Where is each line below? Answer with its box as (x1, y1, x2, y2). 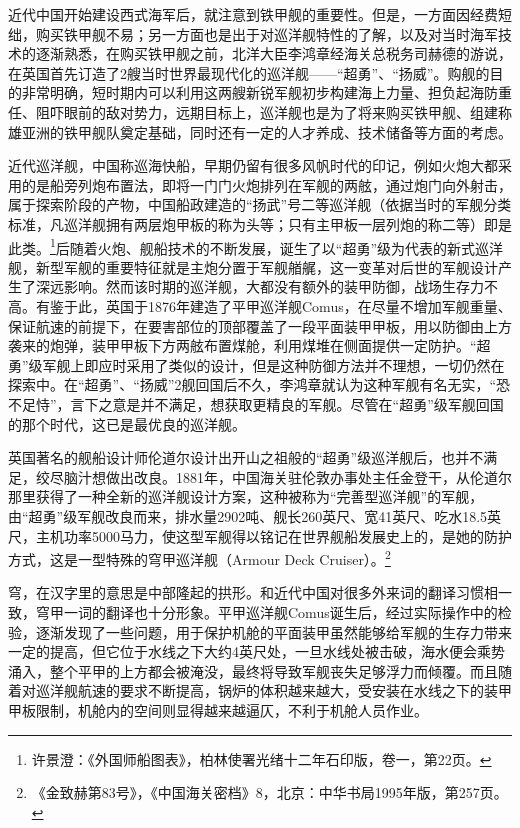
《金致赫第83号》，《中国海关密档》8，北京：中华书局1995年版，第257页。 (31, 782, 508, 803)
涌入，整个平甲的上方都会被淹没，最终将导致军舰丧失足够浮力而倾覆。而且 (8, 660, 498, 681)
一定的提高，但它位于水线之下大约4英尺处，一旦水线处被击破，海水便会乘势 (8, 641, 505, 662)
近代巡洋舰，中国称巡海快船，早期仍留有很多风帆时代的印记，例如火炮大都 (8, 155, 498, 176)
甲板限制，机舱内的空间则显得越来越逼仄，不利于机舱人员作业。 (8, 699, 428, 720)
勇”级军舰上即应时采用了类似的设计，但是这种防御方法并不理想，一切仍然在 (8, 354, 505, 375)
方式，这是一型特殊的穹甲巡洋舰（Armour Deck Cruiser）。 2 (8, 546, 391, 569)
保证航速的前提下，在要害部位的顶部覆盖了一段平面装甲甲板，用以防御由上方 (8, 315, 512, 336)
